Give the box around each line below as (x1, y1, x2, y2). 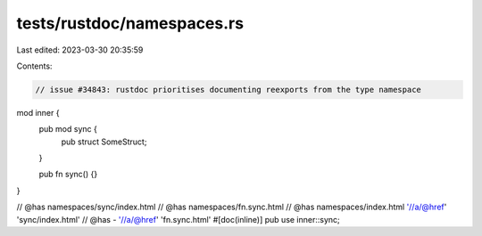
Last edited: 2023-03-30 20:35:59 (16, 45, 144, 55)
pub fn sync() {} (38, 169, 98, 180)
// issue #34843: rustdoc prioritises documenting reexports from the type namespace (35, 85, 421, 94)
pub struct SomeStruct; (61, 136, 147, 147)
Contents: (16, 61, 53, 71)
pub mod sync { (38, 124, 97, 134)
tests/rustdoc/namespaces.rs (16, 13, 245, 33)
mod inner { (16, 107, 60, 118)
